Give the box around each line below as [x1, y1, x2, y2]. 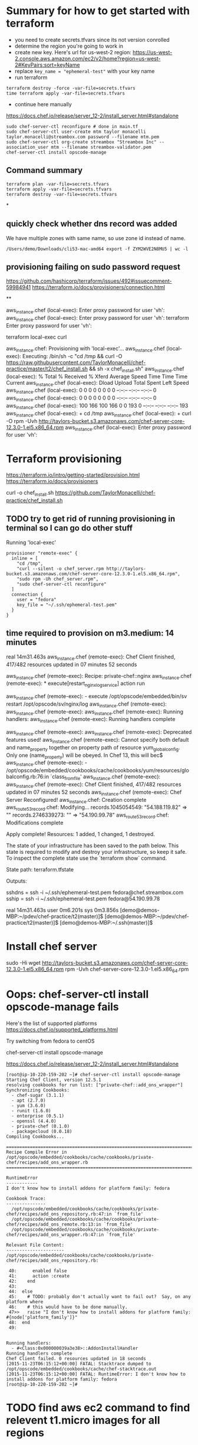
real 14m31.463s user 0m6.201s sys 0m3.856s [6, 907, 119, 914]
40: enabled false [8, 1267, 67, 1274]
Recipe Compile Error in [6, 1149, 67, 1155]
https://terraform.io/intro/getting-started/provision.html [6, 471, 140, 479]
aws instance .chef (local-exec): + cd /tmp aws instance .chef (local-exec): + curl [6, 409, 192, 418]
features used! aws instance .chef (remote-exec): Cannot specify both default [6, 736, 189, 745]
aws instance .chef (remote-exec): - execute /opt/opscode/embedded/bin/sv [6, 693, 187, 701]
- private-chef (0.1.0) [11, 1123, 70, 1129]
